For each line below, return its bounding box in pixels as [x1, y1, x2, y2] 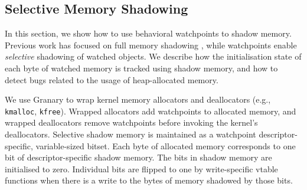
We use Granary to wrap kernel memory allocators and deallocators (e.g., [5, 93, 271, 106]
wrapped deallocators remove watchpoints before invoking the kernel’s [5, 116, 258, 129]
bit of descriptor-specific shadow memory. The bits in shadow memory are [5, 151, 272, 163]
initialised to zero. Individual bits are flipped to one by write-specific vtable [5, 162, 278, 175]
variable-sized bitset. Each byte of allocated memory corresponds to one [35, 139, 296, 152]
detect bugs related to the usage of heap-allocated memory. [5, 73, 218, 86]
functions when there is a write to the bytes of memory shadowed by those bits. [5, 174, 293, 186]
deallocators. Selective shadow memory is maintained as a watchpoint [5, 128, 256, 140]
